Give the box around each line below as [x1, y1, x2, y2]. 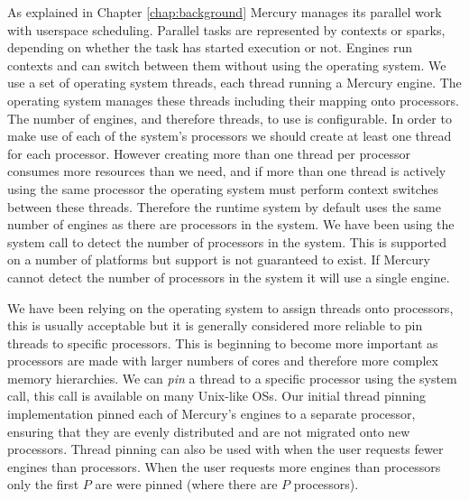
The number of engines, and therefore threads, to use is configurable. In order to [7, 108, 452, 127]
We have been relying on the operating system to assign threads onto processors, [7, 298, 454, 317]
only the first [7, 475, 79, 494]
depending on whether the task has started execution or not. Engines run [7, 38, 413, 57]
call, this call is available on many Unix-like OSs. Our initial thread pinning [7, 386, 426, 405]
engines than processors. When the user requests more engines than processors [7, 457, 441, 476]
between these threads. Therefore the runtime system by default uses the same [7, 197, 441, 216]
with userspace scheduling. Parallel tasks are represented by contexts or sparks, [7, 20, 446, 39]
